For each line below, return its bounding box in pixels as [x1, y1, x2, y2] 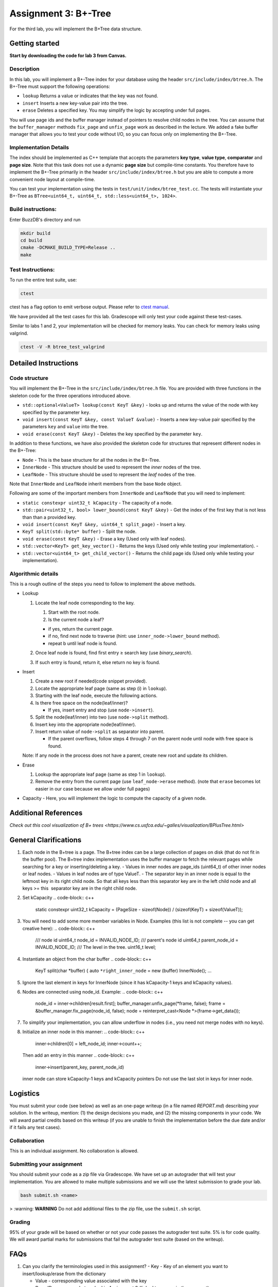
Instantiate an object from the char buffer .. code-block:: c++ [22, 955, 152, 962]
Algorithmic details [9, 570, 59, 577]
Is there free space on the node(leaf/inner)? [35, 700, 128, 706]
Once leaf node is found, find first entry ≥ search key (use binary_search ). [35, 650, 193, 656]
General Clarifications [9, 836, 82, 844]
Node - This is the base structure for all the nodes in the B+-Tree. [22, 457, 161, 463]
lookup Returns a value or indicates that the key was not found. [22, 93, 159, 99]
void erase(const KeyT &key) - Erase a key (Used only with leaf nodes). [22, 535, 186, 542]
